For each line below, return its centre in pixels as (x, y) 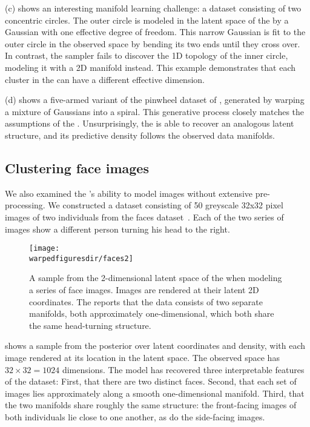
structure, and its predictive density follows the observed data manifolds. (140, 135)
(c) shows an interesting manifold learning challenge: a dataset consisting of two (153, 8)
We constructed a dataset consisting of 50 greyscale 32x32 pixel (166, 205)
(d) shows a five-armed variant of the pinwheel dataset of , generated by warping (155, 100)
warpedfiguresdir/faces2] (81, 258)
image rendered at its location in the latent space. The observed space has (142, 357)
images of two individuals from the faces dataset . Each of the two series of (144, 217)
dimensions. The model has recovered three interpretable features (183, 369)
